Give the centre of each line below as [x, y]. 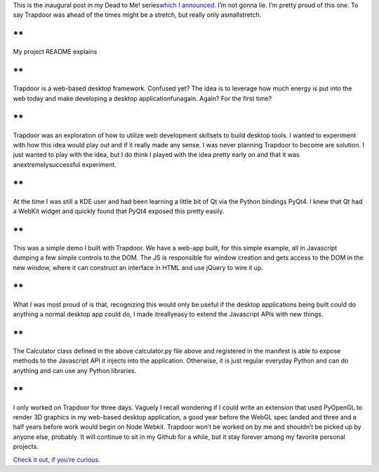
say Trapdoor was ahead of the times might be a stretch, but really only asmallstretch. [137, 15]
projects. [26, 447]
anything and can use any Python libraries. [75, 370]
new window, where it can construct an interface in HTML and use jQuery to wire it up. [138, 267]
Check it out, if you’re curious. [57, 459]
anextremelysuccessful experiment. [65, 164]
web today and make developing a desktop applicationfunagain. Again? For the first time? [142, 98]
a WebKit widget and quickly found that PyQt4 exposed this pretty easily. [119, 211]
